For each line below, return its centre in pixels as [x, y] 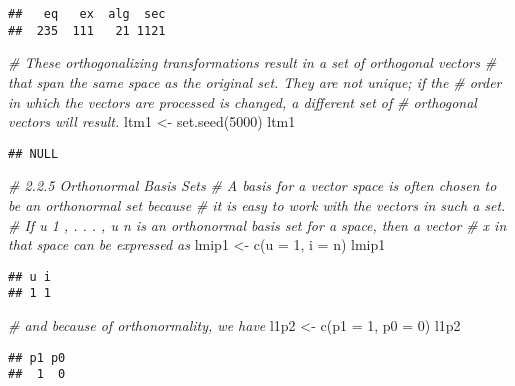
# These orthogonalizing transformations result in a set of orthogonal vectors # [252, 62]
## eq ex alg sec [87, 14]
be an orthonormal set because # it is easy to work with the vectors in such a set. [257, 204]
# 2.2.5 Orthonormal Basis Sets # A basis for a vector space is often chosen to [252, 185]
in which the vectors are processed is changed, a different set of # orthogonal [242, 101]
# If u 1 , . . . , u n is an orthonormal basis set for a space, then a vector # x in [257, 224]
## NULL [33, 153]
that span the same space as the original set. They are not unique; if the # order [255, 81]
